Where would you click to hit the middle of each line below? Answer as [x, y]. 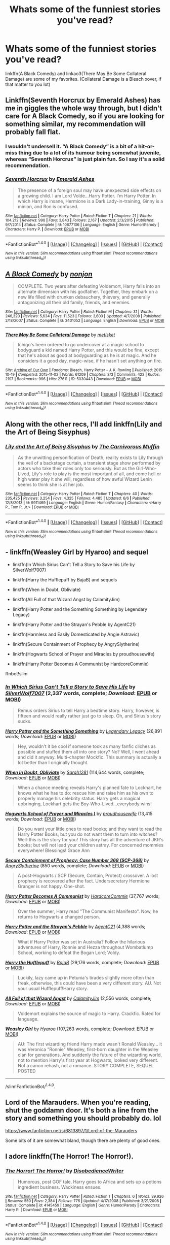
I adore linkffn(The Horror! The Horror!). [69, 1156]
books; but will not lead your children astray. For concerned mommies [90, 845]
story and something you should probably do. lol [83, 1118]
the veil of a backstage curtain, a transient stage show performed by [89, 463]
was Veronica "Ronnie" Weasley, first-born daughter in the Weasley [88, 1050]
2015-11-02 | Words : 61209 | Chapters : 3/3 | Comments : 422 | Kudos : [99, 375]
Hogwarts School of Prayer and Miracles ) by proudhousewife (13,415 [79, 814]
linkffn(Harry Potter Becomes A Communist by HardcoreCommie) [81, 664]
